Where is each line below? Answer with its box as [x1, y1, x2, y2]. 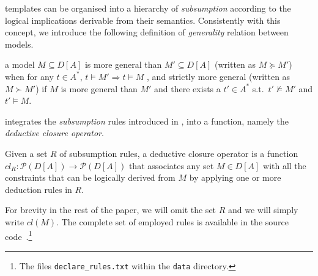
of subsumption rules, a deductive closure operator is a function [59, 147, 298, 159]
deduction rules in [5, 183, 72, 195]
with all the [263, 159, 306, 172]
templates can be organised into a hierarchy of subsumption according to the [5, 2, 291, 14]
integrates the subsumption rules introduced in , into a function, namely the [5, 114, 289, 127]
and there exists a [154, 82, 221, 95]
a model [5, 58, 35, 71]
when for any [5, 70, 54, 82]
